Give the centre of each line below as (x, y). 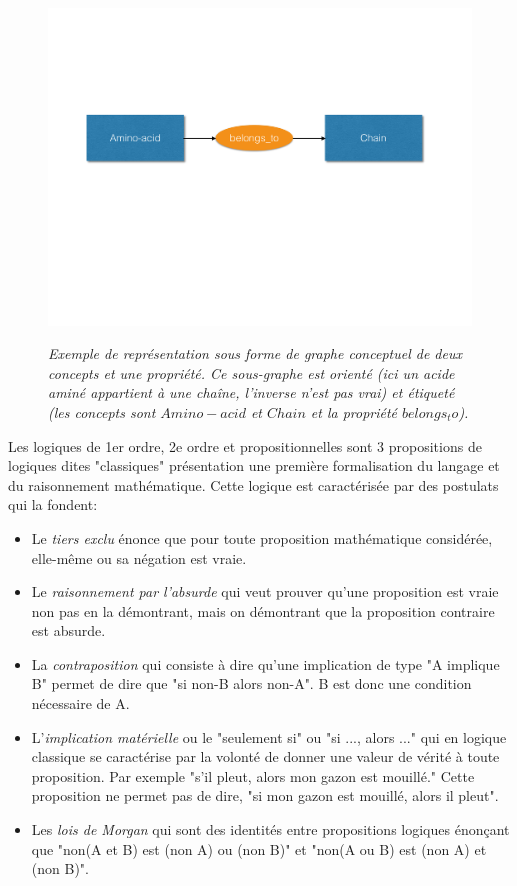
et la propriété (354, 411)
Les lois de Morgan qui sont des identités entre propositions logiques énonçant (270, 829)
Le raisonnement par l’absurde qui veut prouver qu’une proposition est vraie (265, 591)
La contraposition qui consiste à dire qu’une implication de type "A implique (265, 663)
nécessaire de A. (80, 703)
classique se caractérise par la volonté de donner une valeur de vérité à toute (265, 756)
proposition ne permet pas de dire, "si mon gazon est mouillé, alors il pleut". (265, 795)
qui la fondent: (53, 504)
